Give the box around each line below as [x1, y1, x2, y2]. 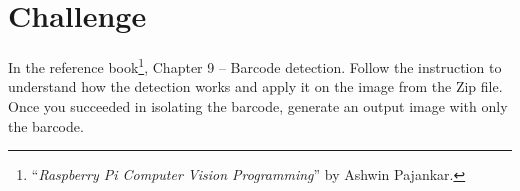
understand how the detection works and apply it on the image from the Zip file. [8, 76, 503, 97]
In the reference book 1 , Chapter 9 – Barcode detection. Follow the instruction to [8, 54, 502, 77]
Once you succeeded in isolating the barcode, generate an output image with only [8, 95, 508, 116]
